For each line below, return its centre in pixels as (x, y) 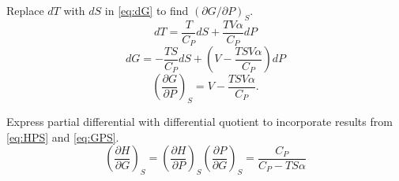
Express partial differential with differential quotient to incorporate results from (199, 122)
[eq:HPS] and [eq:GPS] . (63, 137)
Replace (25, 10)
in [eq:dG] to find (147, 10)
